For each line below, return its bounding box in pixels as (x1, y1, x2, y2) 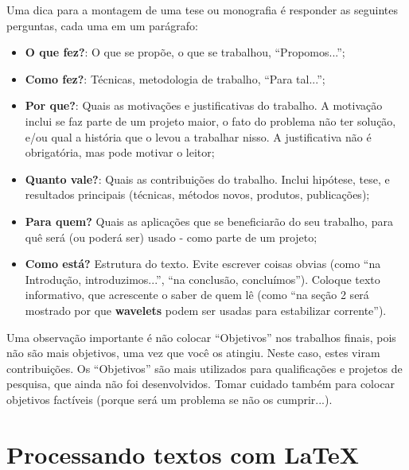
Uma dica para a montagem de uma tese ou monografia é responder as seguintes (6, 2, 399, 17)
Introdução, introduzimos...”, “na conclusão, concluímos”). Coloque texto (25, 270, 380, 287)
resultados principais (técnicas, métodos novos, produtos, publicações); (25, 186, 370, 203)
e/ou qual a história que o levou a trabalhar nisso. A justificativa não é (25, 128, 372, 145)
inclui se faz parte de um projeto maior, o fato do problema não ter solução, (25, 112, 396, 129)
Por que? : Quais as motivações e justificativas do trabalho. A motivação (25, 97, 383, 114)
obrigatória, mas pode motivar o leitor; (25, 144, 215, 161)
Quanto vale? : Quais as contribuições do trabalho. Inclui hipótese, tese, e (25, 170, 390, 187)
